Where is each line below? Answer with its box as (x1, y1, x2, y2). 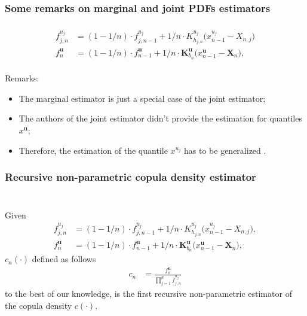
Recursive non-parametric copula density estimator (5, 169, 256, 184)
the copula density (5, 299, 72, 311)
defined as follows (32, 253, 96, 265)
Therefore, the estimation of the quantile (19, 144, 168, 156)
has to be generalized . (184, 144, 266, 156)
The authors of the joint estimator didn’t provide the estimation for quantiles (19, 112, 302, 124)
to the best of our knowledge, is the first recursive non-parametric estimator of (5, 287, 292, 300)
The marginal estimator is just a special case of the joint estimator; (19, 92, 266, 104)
